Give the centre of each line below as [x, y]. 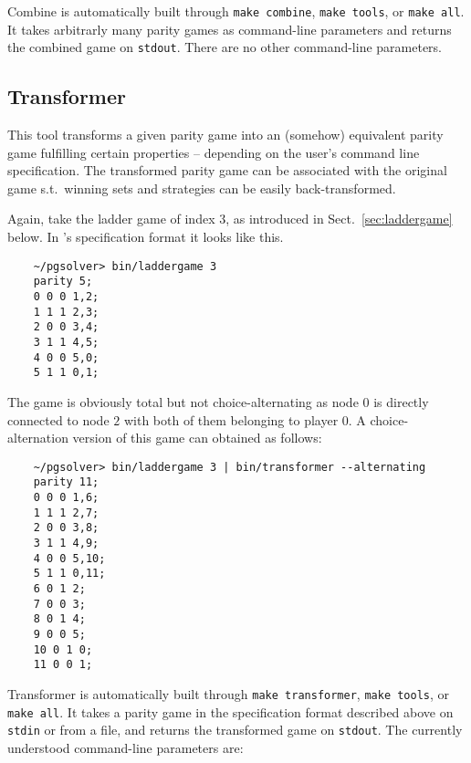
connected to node [58, 419]
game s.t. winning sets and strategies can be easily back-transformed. [202, 188]
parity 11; [66, 482]
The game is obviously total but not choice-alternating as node [183, 401]
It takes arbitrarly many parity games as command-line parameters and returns [230, 29]
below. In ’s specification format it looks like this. [146, 237]
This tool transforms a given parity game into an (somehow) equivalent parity [225, 135]
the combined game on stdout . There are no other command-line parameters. [225, 47]
